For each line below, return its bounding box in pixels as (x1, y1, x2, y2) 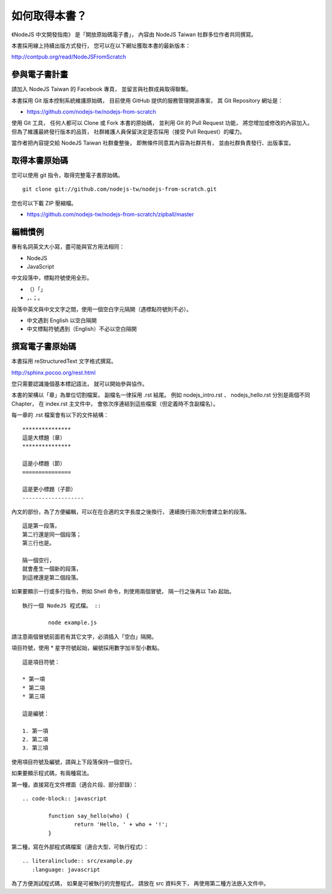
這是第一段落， (22, 523, 60, 529)
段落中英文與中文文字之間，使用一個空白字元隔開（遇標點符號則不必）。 (11, 305, 192, 313)
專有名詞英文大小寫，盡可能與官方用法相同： (11, 243, 125, 250)
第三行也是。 (22, 540, 55, 547)
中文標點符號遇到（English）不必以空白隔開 (26, 325, 137, 333)
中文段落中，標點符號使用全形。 (11, 274, 92, 282)
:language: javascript (31, 866, 101, 873)
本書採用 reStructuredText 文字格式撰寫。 (11, 357, 117, 365)
